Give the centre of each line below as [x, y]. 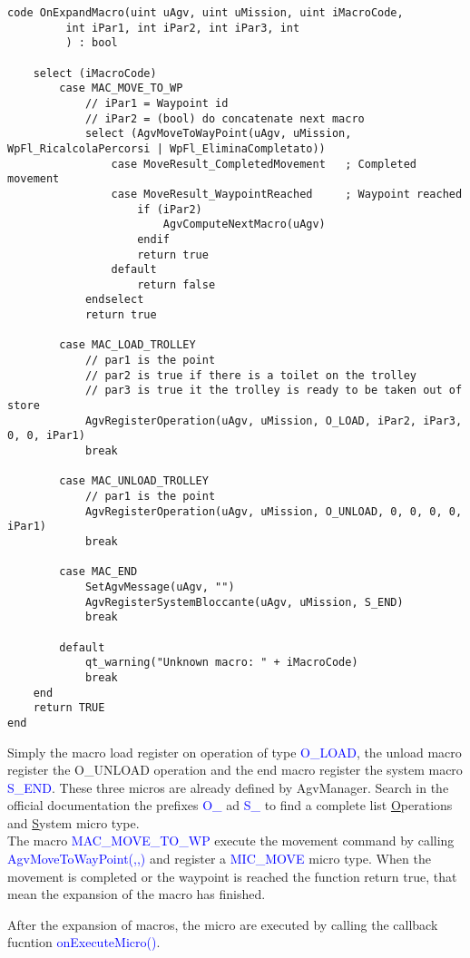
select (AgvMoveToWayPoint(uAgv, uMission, [218, 134]
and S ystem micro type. [73, 822]
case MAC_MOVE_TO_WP [121, 88]
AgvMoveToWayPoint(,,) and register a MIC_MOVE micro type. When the [219, 859]
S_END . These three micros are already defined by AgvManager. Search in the [228, 787]
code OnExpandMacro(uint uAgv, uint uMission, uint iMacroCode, [206, 13]
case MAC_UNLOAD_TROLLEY [134, 481]
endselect [114, 300]
